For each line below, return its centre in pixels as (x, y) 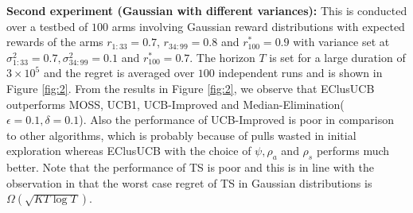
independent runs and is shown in (300, 73)
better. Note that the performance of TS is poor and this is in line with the (191, 167)
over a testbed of (47, 26)
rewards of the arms (55, 42)
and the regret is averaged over (119, 73)
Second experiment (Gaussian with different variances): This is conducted (207, 10)
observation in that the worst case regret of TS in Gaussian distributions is (189, 182)
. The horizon (222, 57)
